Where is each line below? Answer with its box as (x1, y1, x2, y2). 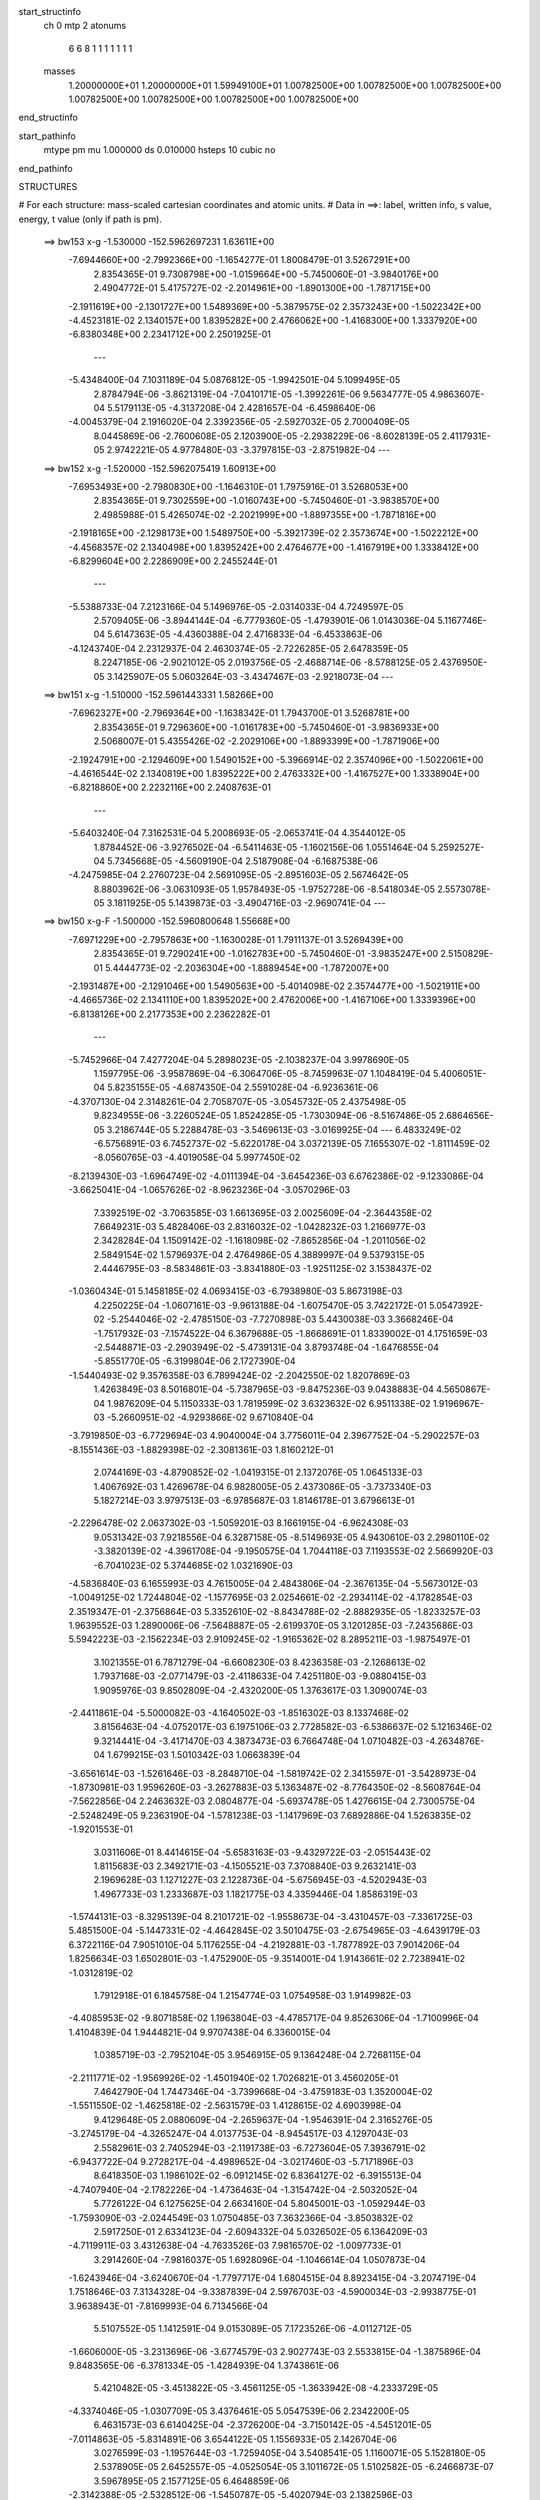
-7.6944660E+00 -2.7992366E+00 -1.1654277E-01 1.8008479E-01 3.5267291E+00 (68, 254, 410, 266)
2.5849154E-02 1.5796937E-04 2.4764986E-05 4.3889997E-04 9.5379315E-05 (93, 1248, 425, 1260)
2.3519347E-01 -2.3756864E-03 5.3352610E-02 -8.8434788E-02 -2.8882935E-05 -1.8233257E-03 (68, 1605, 481, 1617)
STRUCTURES (18, 180, 78, 192)
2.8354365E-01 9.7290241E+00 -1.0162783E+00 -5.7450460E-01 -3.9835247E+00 (93, 948, 439, 960)
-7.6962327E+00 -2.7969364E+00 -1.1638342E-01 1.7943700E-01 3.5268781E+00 (68, 707, 410, 719)
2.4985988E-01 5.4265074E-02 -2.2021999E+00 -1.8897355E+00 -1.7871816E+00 (93, 508, 437, 520)
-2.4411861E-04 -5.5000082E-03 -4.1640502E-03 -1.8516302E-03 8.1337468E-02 (68, 1707, 410, 1719)
